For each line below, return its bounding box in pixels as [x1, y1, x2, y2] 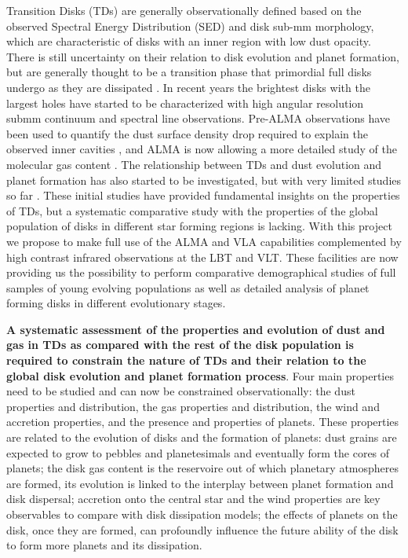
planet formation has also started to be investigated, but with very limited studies [6, 171, 402, 188]
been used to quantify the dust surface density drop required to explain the [6, 125, 368, 141]
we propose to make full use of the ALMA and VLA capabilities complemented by [6, 233, 402, 249]
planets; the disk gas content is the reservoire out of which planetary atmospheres [6, 460, 399, 476]
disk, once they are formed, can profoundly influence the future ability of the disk [6, 521, 399, 538]
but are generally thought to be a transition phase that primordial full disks [6, 64, 372, 80]
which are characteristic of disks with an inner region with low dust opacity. [6, 33, 371, 50]
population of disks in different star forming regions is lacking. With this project [6, 218, 392, 234]
